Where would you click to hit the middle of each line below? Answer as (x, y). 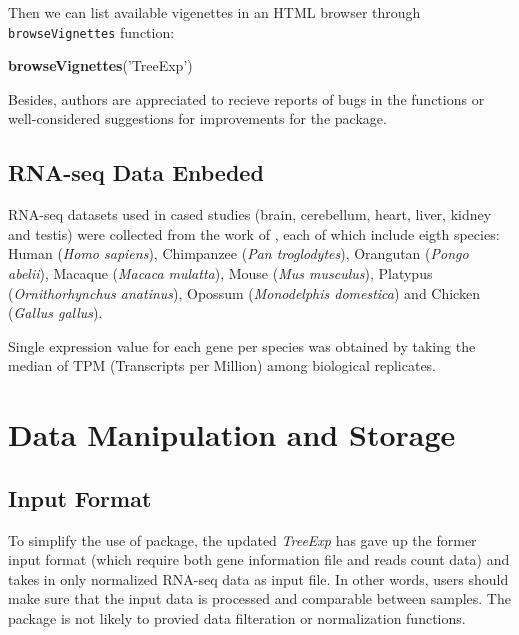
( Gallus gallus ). (55, 312)
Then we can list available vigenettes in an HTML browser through (214, 12)
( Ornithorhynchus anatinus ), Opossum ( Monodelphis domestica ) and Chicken (244, 292)
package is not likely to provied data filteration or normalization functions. (237, 617)
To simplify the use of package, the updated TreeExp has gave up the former (242, 539)
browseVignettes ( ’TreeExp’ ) (100, 65)
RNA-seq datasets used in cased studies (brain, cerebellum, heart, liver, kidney (250, 214)
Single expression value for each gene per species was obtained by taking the (242, 345)
